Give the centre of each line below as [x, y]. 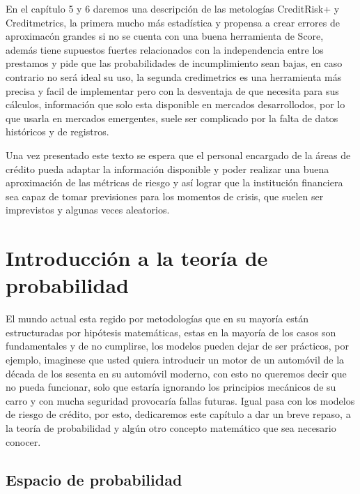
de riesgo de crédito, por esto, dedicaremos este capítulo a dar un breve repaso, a [178, 414]
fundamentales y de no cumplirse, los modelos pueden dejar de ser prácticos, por [177, 346]
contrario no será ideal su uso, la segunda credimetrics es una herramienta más [174, 76]
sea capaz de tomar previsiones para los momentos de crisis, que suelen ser [165, 196]
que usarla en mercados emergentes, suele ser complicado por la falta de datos [172, 118]
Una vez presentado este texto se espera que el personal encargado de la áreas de [178, 155]
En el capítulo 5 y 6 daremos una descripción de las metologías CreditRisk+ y [173, 8]
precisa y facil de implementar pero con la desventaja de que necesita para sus [172, 90]
